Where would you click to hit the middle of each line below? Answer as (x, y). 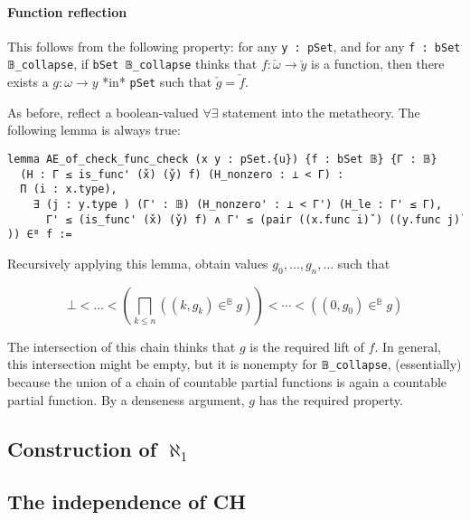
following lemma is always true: (94, 130)
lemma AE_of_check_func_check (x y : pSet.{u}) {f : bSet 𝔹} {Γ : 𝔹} (222, 159)
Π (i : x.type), (69, 189)
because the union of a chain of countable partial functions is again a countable (227, 381)
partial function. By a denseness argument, (126, 399)
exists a (28, 82)
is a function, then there (378, 64)
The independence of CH (127, 501)
